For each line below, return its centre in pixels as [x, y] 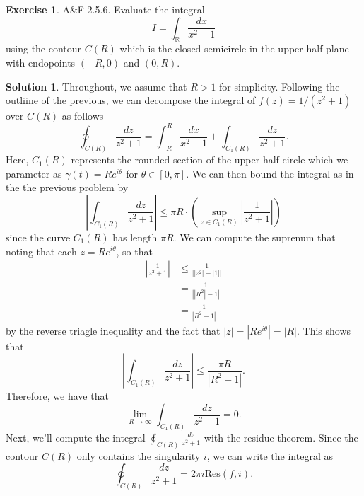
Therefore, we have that [57, 396]
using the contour [44, 48]
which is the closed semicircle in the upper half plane [234, 48]
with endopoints [41, 62]
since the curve [38, 237]
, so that [134, 251]
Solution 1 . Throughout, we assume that [96, 86]
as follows [83, 116]
